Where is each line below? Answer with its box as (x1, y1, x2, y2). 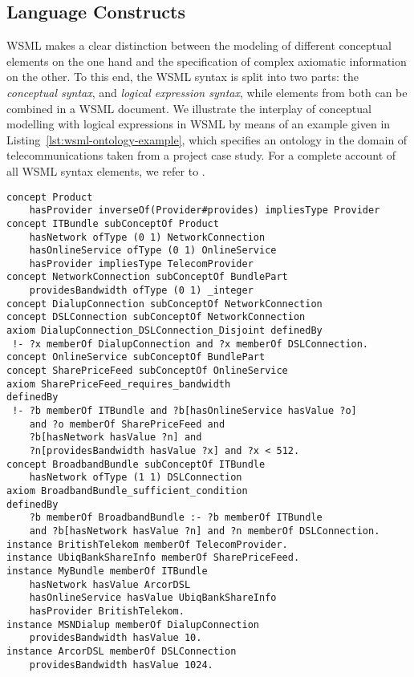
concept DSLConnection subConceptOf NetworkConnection (6, 311, 306, 323)
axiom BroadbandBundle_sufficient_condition (6, 484, 248, 497)
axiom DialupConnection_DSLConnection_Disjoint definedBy (6, 325, 323, 337)
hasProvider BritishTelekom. (29, 605, 185, 617)
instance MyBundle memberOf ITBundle (6, 565, 208, 577)
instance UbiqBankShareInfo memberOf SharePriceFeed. (6, 552, 300, 564)
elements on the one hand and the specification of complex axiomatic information (6, 52, 407, 69)
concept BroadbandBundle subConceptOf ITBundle (6, 458, 266, 470)
